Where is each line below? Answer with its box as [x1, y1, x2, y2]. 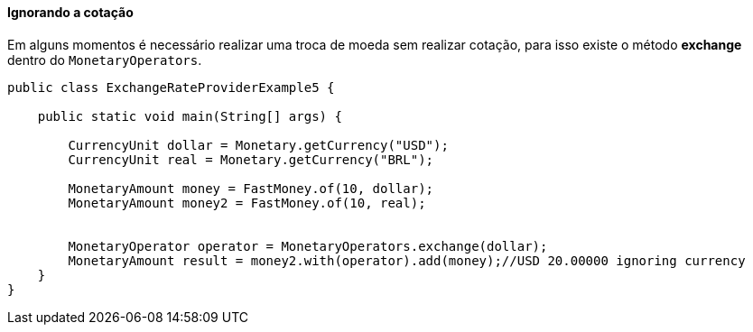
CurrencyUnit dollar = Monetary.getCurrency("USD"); [68, 137, 449, 152]
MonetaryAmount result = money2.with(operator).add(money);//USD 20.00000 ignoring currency [68, 253, 746, 268]
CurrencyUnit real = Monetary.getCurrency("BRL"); [68, 152, 434, 167]
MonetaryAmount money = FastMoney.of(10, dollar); [68, 180, 434, 196]
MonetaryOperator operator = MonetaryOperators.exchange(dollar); [68, 238, 548, 254]
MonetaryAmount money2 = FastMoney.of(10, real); [68, 195, 426, 210]
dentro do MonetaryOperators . [7, 51, 202, 68]
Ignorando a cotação [7, 5, 134, 20]
